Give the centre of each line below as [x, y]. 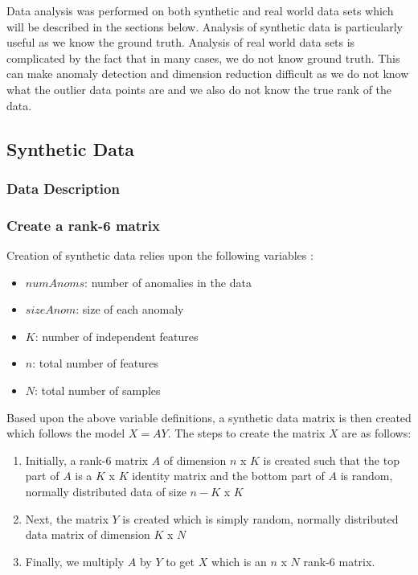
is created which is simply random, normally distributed [260, 518]
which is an [239, 561]
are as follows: [377, 433]
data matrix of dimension [88, 534]
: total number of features [96, 363]
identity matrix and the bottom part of [228, 476]
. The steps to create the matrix [246, 433]
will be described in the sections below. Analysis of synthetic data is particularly [205, 26]
